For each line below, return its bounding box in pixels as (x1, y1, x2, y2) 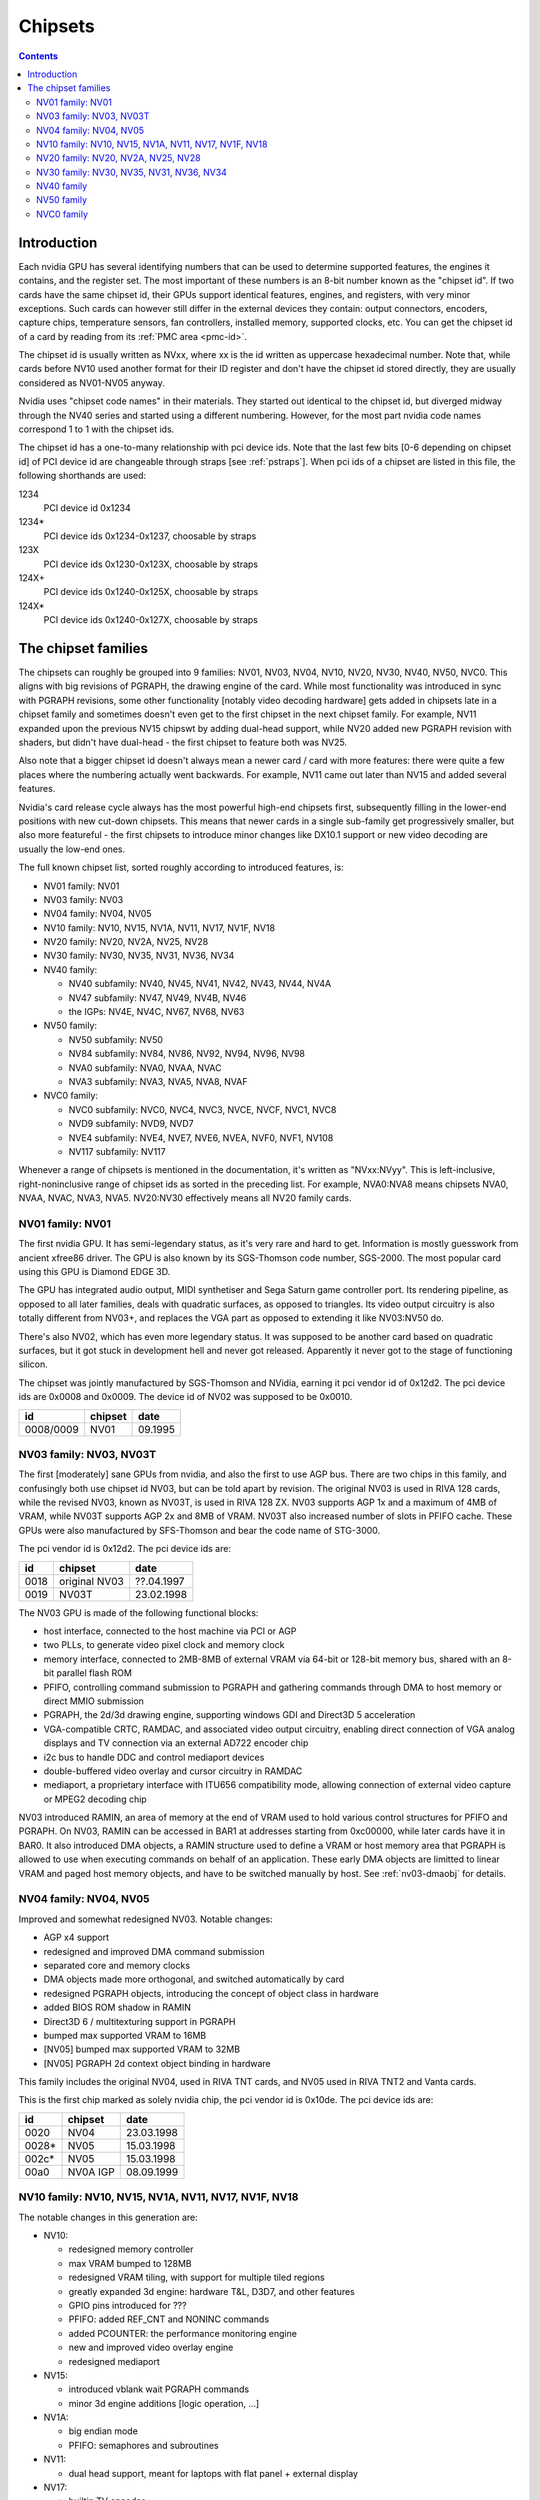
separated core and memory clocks (43, 1959, 190, 1971)
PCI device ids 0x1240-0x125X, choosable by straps (43, 586, 259, 598)
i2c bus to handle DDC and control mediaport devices (43, 1751, 265, 1763)
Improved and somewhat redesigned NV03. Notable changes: (18, 1913, 274, 1925)
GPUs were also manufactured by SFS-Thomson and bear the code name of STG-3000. (18, 1524, 381, 1536)
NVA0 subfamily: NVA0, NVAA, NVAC (68, 1061, 222, 1074)
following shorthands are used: (18, 470, 147, 482)
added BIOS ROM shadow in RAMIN (43, 2001, 192, 2014)
